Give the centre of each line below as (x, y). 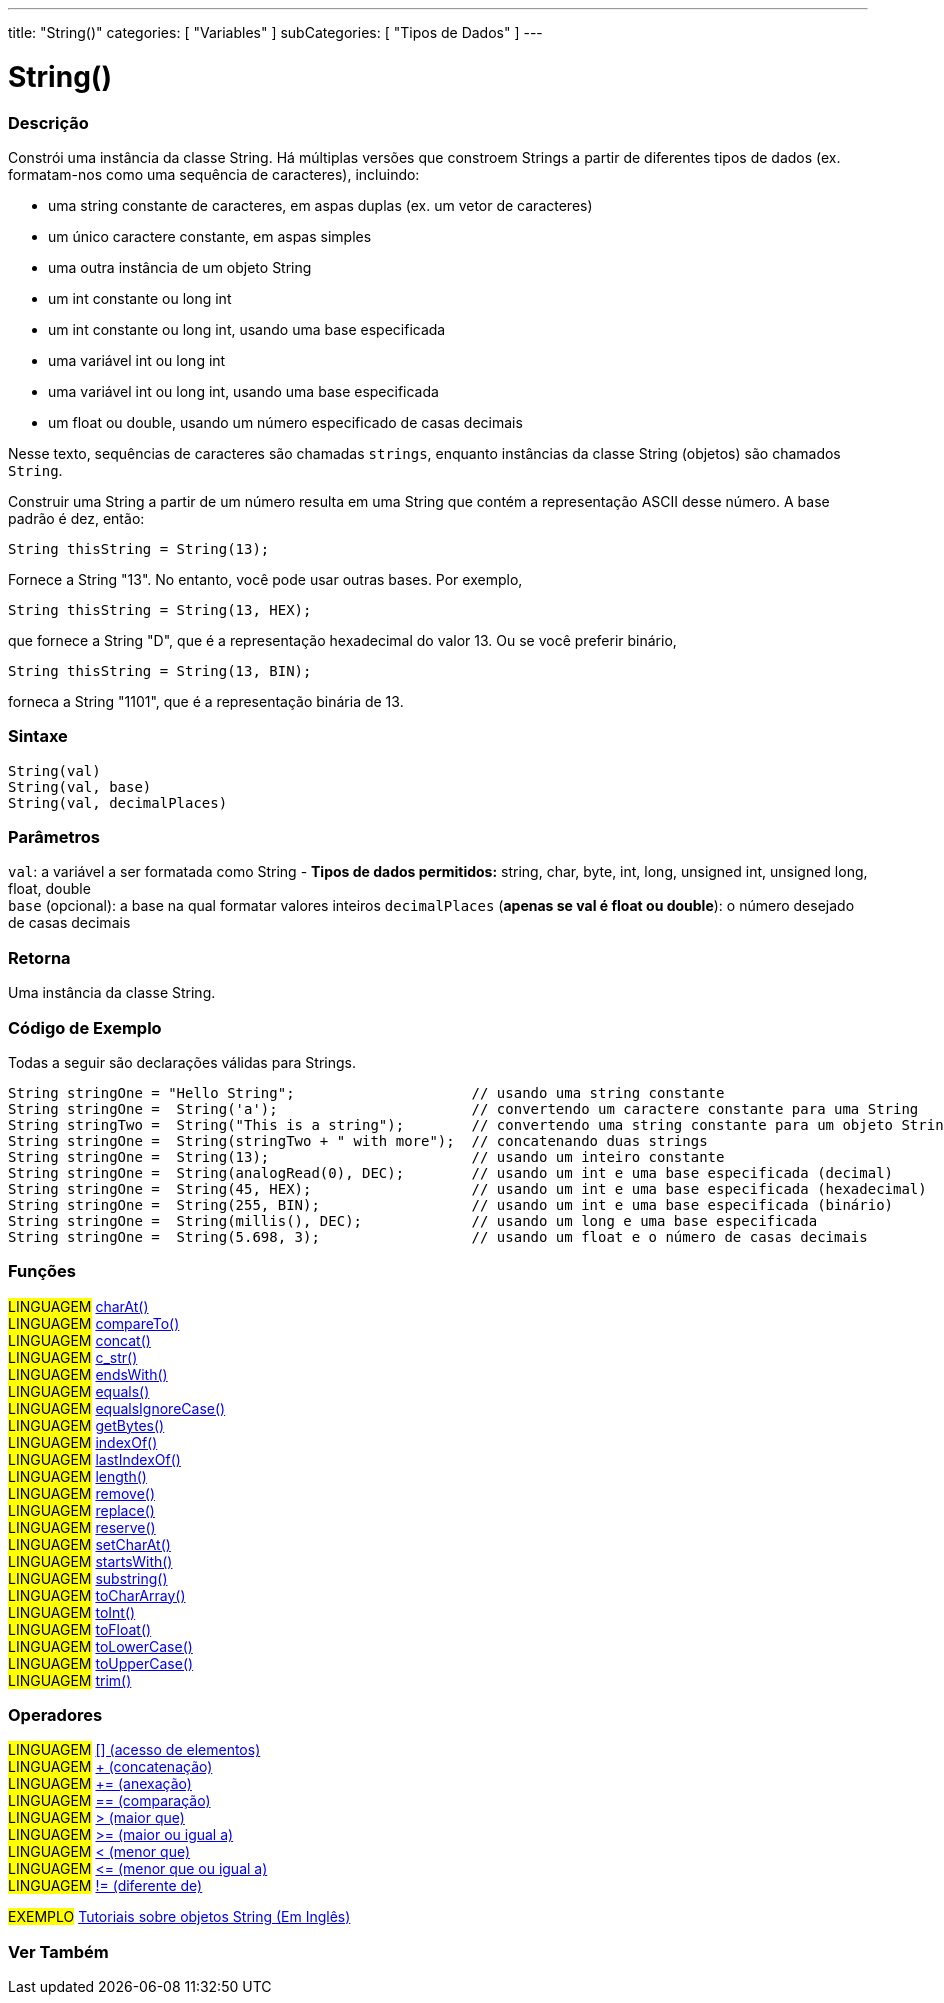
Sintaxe (38, 736)
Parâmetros (54, 837)
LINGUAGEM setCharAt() (89, 1544)
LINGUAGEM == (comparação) (109, 1801)
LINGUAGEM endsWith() (88, 1374)
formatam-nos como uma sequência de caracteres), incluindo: (214, 174)
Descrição (48, 122)
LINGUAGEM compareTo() (94, 1323)
